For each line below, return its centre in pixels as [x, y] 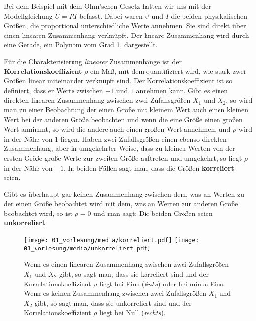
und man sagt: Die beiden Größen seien [153, 213]
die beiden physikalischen [209, 16]
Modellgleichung [28, 16]
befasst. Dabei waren [111, 16]
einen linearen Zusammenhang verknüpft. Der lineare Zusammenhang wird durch [127, 35]
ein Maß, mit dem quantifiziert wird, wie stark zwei [168, 71]
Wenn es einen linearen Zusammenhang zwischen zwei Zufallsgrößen [127, 264]
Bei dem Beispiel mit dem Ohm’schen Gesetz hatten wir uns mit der [108, 6]
